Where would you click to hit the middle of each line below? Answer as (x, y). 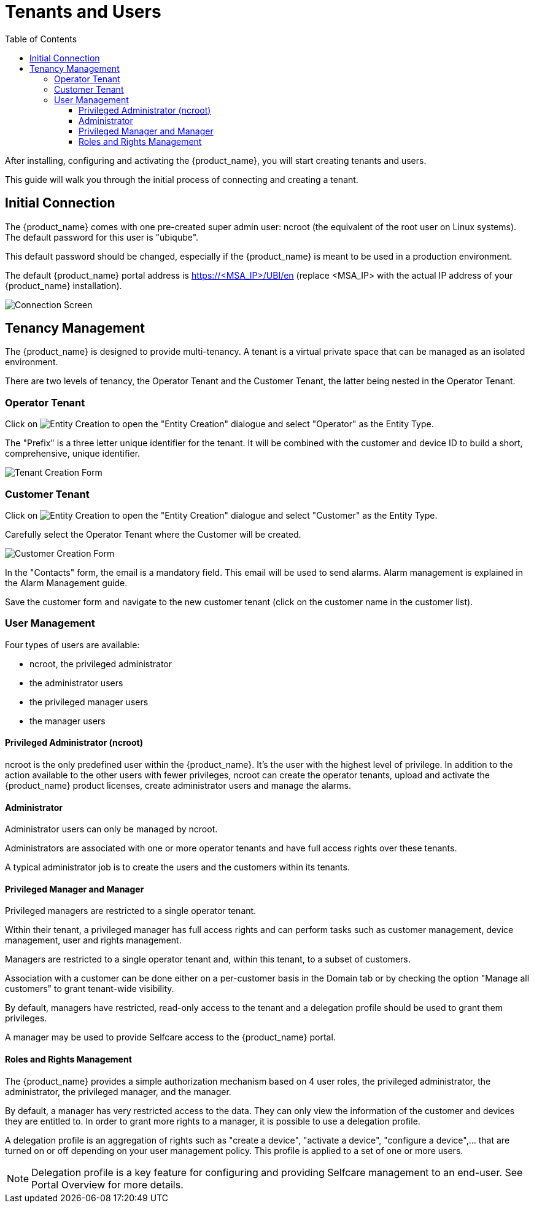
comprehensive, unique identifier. (73, 454)
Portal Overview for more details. (107, 1184)
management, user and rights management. (93, 940)
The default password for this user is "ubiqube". (102, 237)
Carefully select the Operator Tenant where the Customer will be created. (153, 534)
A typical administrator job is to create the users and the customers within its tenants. (177, 867)
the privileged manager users (89, 702)
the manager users (68, 721)
